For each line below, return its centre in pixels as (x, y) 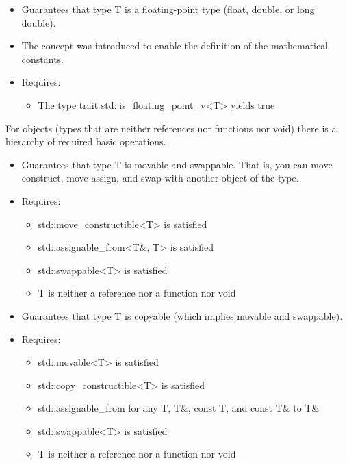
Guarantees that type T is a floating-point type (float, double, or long (168, 9)
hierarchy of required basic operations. (86, 141)
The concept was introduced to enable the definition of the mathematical (175, 46)
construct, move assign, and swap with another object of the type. (160, 178)
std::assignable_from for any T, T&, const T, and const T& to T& (179, 408)
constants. (43, 59)
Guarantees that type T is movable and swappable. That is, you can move (177, 164)
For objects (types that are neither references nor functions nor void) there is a (171, 128)
